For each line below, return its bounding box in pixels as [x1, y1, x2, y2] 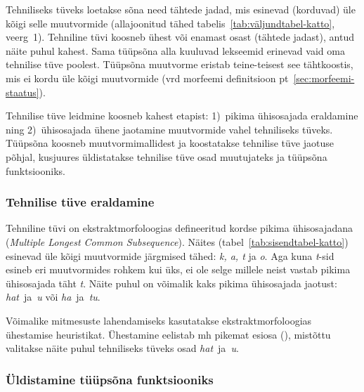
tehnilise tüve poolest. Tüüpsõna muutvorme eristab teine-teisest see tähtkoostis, [6, 57, 353, 72]
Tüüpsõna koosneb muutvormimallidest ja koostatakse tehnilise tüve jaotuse [6, 136, 334, 150]
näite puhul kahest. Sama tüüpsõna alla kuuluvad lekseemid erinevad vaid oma [6, 43, 345, 58]
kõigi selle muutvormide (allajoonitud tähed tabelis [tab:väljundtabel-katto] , [6, 15, 335, 30]
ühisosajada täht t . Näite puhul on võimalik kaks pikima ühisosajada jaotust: [6, 275, 337, 290]
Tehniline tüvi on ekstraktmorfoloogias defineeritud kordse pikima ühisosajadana [6, 221, 353, 235]
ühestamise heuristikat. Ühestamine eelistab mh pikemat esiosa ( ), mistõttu [6, 327, 331, 341]
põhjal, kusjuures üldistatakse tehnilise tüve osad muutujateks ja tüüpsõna [6, 149, 327, 164]
